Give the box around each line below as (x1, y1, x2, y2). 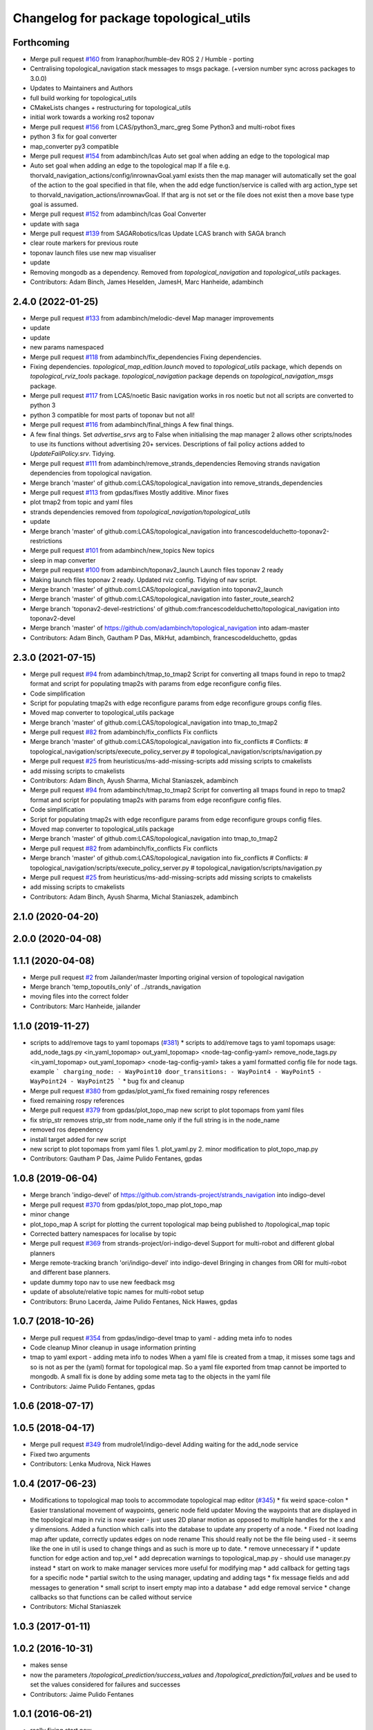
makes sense (30, 1661, 68, 1669)
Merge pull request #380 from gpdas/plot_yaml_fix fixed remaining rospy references (30, 1086, 269, 1095)
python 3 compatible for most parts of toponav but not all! (30, 410, 195, 419)
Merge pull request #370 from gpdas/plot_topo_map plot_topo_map (30, 1201, 222, 1209)
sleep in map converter (30, 556, 96, 564)
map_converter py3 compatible (30, 142, 119, 150)
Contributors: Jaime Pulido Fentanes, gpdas (30, 1382, 155, 1390)
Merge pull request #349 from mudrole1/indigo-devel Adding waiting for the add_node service (30, 1440, 298, 1449)
